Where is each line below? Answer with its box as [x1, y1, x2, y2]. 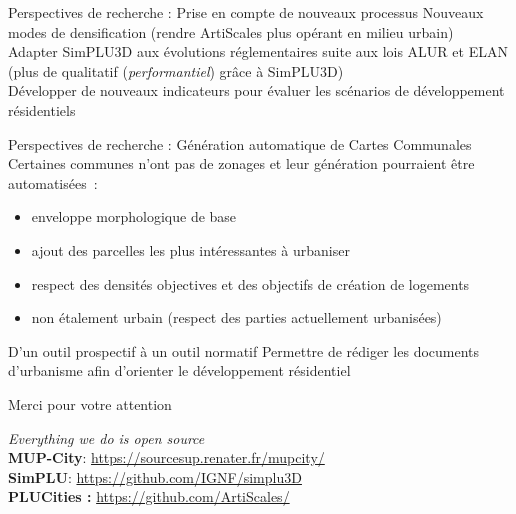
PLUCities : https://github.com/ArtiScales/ [8, 486, 290, 507]
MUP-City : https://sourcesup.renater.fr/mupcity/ [8, 447, 325, 468]
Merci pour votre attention [8, 393, 172, 414]
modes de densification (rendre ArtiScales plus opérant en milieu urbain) [8, 21, 454, 42]
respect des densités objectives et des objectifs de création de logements [31, 273, 470, 294]
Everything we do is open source [8, 427, 205, 448]
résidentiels [8, 99, 76, 120]
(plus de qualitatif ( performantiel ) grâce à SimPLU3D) [8, 60, 344, 81]
